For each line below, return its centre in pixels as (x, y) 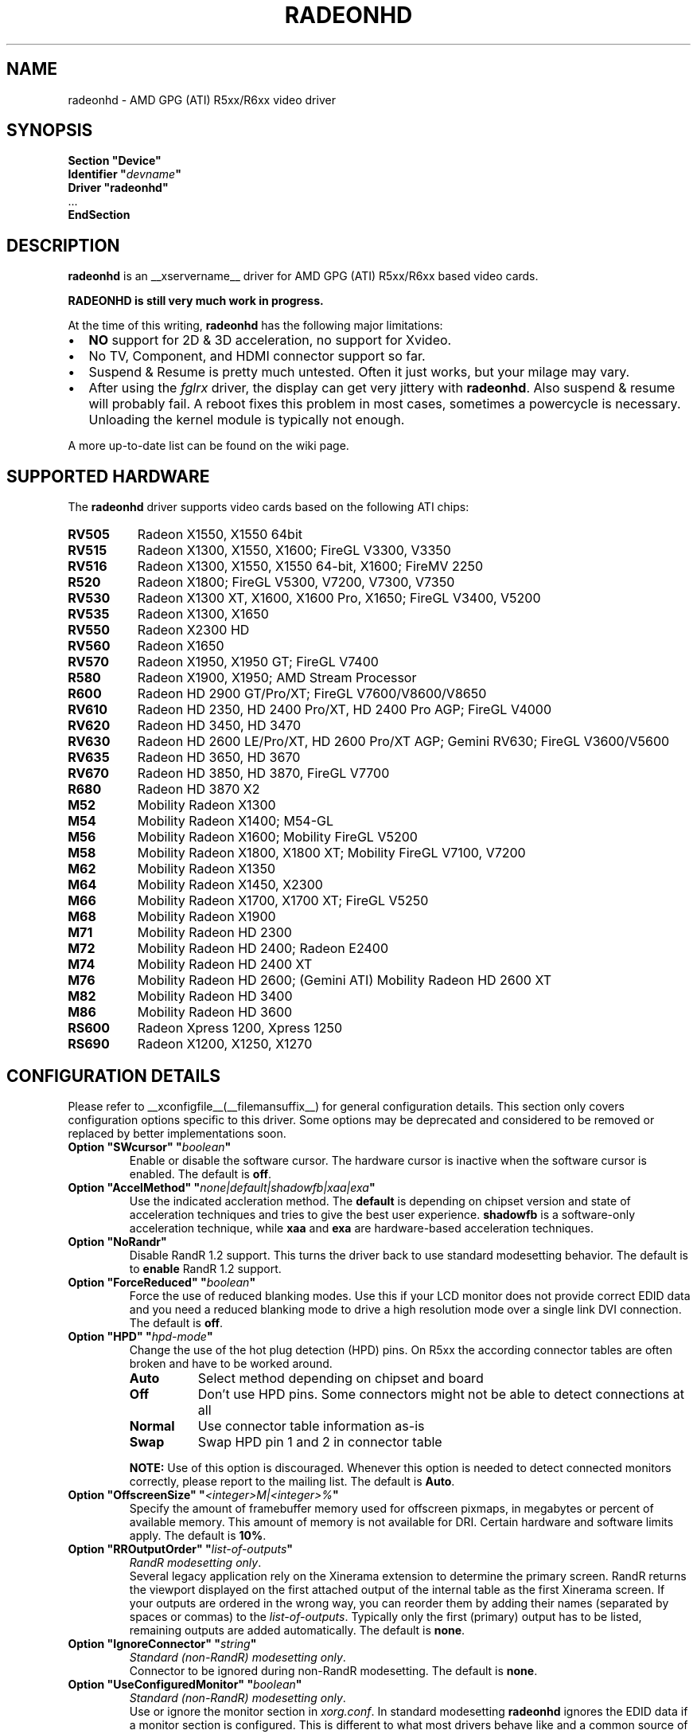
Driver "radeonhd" (118, 188)
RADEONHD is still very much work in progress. (196, 301)
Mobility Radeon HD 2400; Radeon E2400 (263, 949)
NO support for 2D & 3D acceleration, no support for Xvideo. (270, 340)
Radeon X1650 (181, 646)
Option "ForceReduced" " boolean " (162, 1282)
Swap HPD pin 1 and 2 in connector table (320, 1441)
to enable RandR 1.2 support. (205, 1268)
